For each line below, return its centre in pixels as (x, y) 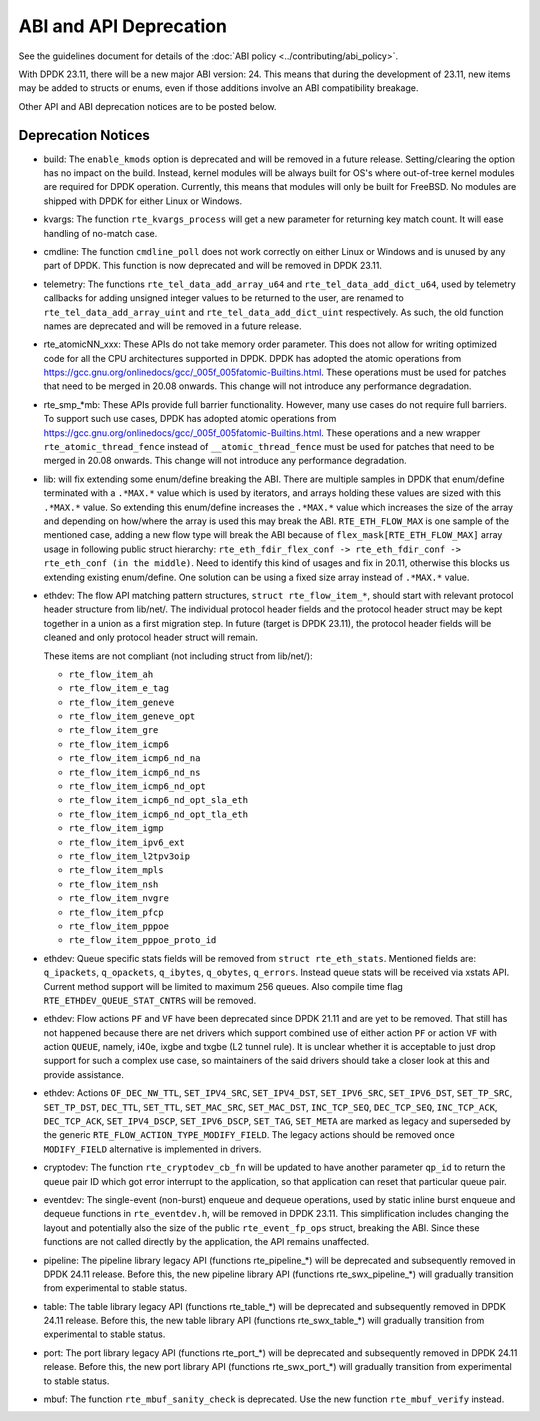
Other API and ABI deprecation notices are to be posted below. (147, 106)
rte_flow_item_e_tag (119, 688)
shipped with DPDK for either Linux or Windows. (143, 201)
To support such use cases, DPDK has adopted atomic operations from (190, 419)
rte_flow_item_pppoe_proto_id (142, 940)
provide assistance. (84, 1074)
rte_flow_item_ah (111, 674)
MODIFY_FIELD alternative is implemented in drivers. (152, 1149)
